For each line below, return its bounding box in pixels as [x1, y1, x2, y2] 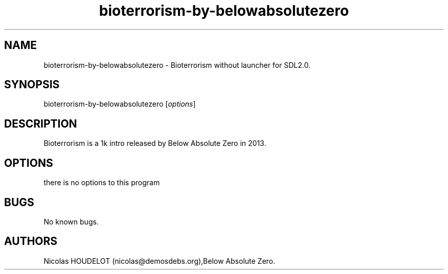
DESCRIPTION [4, 117, 77, 130]
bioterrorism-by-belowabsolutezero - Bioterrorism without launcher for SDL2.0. [43, 60, 310, 69]
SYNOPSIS [4, 78, 60, 91]
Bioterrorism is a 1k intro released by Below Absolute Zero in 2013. [43, 139, 266, 148]
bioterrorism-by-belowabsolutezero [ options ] [43, 99, 196, 109]
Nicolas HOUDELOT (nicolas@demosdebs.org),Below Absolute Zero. [43, 256, 276, 265]
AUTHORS [4, 235, 58, 248]
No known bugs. [43, 217, 99, 226]
